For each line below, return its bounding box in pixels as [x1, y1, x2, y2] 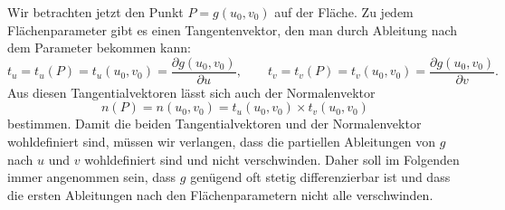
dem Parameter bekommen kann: [7, 38, 191, 57]
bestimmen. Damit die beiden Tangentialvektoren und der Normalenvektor [7, 114, 422, 133]
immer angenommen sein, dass [7, 167, 176, 186]
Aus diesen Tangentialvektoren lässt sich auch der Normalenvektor [7, 82, 376, 101]
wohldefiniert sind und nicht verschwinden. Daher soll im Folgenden [84, 149, 460, 168]
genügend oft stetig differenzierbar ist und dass [190, 167, 451, 186]
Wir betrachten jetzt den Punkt [7, 3, 184, 21]
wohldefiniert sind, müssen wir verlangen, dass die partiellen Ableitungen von [7, 132, 436, 151]
